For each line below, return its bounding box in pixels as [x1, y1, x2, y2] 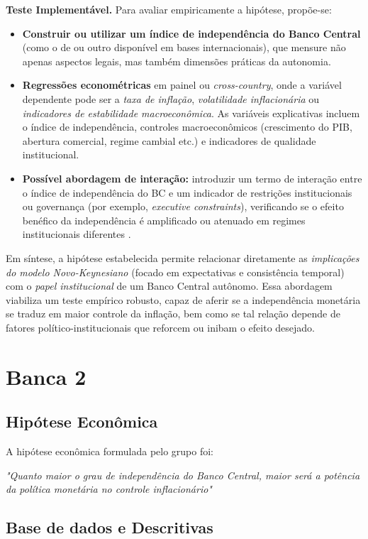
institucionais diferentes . [22, 227, 131, 241]
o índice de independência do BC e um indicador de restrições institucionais [22, 185, 352, 200]
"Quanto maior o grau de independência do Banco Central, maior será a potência [6, 467, 360, 482]
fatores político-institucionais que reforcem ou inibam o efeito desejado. [6, 320, 315, 334]
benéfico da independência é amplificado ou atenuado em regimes [22, 212, 306, 227]
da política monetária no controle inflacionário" [6, 481, 212, 496]
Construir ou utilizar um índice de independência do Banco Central [22, 26, 361, 40]
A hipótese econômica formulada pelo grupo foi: [6, 444, 214, 459]
